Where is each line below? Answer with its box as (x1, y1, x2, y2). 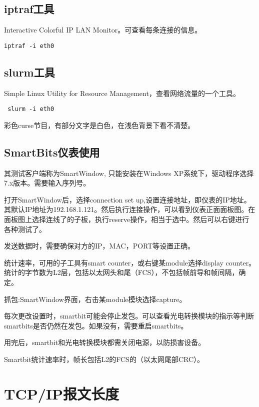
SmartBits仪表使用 (4, 144, 100, 159)
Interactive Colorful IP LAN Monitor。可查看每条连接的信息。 (4, 24, 202, 35)
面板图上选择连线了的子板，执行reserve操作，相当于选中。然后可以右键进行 (4, 214, 249, 224)
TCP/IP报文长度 (4, 383, 119, 403)
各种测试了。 (4, 223, 46, 234)
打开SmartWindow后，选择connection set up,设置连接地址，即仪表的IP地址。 (4, 194, 251, 204)
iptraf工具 (4, 1, 54, 16)
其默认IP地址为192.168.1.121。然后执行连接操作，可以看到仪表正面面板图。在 (4, 204, 255, 214)
